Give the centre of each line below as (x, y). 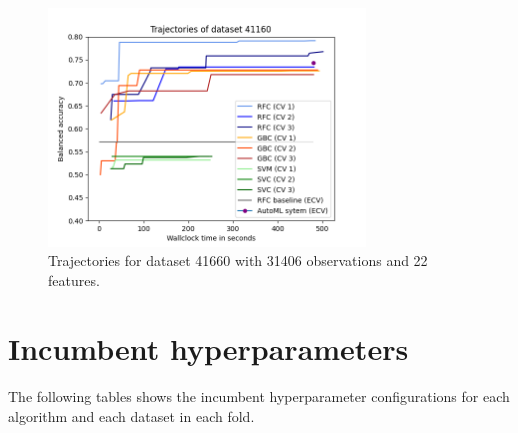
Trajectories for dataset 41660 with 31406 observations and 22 (238, 260)
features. (74, 279)
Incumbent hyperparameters (208, 348)
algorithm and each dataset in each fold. (131, 416)
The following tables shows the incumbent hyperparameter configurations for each (259, 396)
